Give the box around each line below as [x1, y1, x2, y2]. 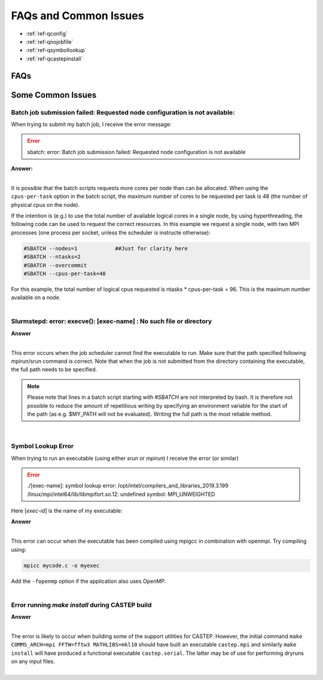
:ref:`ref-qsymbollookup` [26, 47, 87, 54]
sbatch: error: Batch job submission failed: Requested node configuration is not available [27, 148, 246, 155]
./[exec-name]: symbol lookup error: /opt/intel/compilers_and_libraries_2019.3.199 [27, 482, 228, 489]
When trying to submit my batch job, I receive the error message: [11, 121, 172, 128]
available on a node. [11, 294, 61, 301]
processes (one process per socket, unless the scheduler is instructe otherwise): [11, 228, 211, 236]
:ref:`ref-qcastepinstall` [26, 55, 83, 62]
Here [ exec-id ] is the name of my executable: [11, 507, 123, 514]
